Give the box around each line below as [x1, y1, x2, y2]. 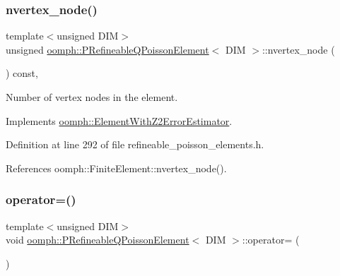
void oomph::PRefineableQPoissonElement [6, 232, 189, 247]
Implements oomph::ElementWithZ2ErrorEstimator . [6, 113, 233, 128]
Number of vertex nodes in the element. [6, 90, 178, 104]
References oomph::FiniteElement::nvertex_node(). [6, 160, 227, 175]
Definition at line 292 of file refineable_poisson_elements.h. [6, 137, 264, 152]
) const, [6, 66, 38, 80]
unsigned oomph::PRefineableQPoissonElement [6, 42, 209, 56]
